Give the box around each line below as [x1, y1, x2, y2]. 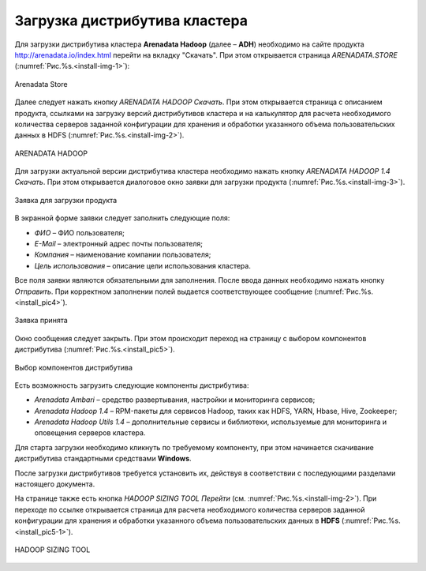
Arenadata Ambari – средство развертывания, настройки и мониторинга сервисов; [34, 395, 316, 404]
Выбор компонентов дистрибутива [14, 363, 133, 372]
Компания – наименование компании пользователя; [34, 250, 211, 260]
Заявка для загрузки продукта [14, 195, 118, 205]
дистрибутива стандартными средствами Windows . [14, 454, 192, 464]
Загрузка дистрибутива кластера [14, 12, 248, 29]
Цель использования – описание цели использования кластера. [34, 261, 252, 270]
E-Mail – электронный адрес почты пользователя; [34, 239, 203, 249]
